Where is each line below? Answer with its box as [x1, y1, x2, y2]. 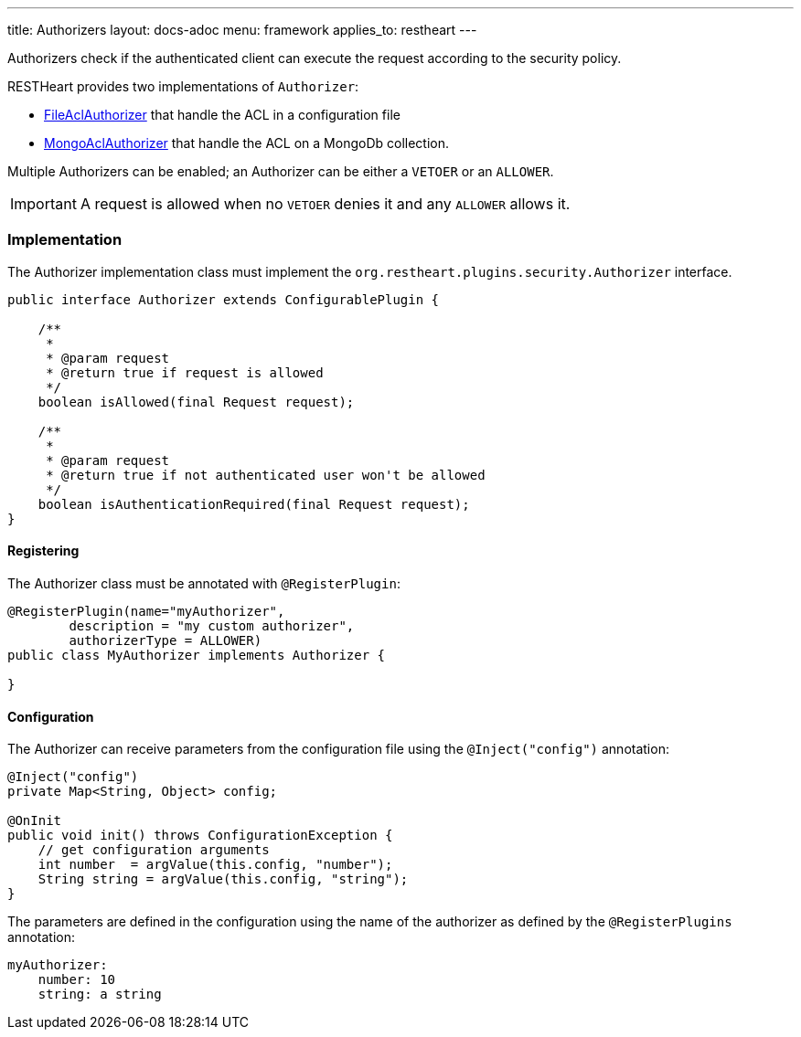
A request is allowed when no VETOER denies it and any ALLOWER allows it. [80, 195, 571, 213]
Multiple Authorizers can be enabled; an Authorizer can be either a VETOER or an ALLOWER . [7, 164, 554, 179]
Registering [7, 543, 80, 559]
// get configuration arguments [37, 842, 270, 858]
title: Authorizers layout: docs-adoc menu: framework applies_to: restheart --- [7, 22, 477, 37]
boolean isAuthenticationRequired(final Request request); [37, 496, 470, 512]
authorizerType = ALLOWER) [69, 632, 262, 648]
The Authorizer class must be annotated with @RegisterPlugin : [7, 575, 400, 591]
